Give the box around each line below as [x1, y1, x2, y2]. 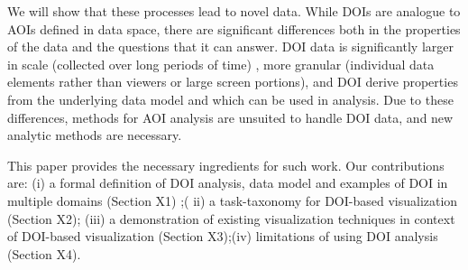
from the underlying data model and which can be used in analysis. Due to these [7, 89, 454, 108]
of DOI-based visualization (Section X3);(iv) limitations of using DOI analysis [7, 227, 438, 246]
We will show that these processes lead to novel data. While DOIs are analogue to [7, 2, 461, 20]
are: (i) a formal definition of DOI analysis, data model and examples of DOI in [7, 173, 448, 192]
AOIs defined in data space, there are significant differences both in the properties [7, 19, 461, 38]
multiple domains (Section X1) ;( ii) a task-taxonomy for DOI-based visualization [7, 191, 458, 209]
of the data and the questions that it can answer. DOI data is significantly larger [7, 37, 454, 56]
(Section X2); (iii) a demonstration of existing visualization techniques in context [7, 209, 455, 228]
